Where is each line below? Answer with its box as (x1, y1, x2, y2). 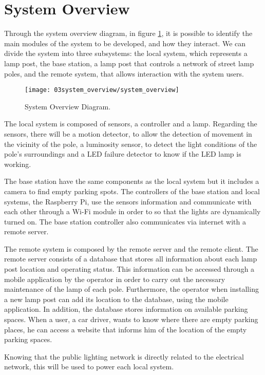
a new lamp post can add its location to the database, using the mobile (4, 293, 229, 304)
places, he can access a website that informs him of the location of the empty (4, 324, 247, 334)
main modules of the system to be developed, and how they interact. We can (4, 38, 246, 48)
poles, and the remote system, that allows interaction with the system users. (4, 68, 244, 79)
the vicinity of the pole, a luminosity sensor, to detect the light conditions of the (4, 138, 257, 149)
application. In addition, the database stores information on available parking (4, 304, 248, 314)
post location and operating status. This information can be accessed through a (4, 264, 255, 274)
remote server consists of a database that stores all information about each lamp (4, 253, 257, 264)
